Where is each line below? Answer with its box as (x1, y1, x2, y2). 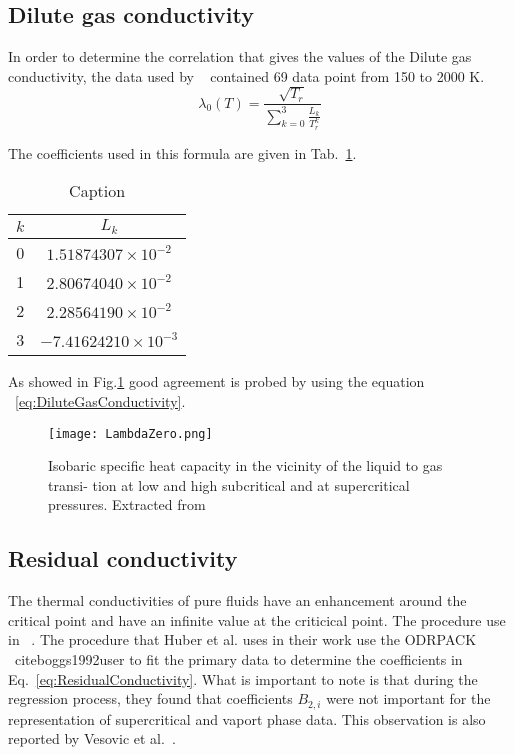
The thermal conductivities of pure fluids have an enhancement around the (8, 590, 467, 611)
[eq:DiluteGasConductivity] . (15, 390, 186, 411)
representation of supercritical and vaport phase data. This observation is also (8, 708, 486, 729)
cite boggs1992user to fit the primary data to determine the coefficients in (14, 649, 463, 669)
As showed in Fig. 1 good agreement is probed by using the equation (8, 371, 425, 392)
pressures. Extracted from (48, 494, 206, 515)
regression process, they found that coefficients (8, 688, 293, 709)
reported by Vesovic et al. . (8, 728, 176, 749)
